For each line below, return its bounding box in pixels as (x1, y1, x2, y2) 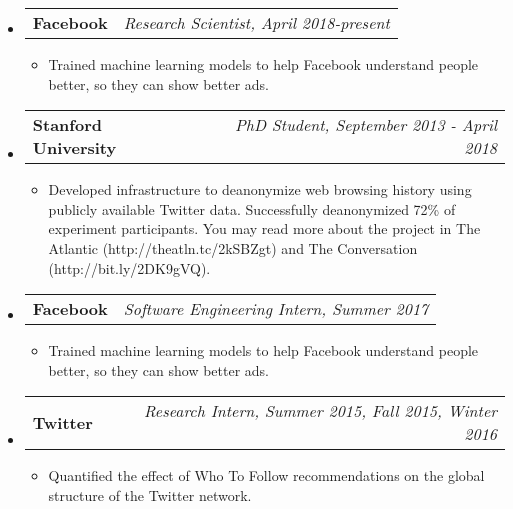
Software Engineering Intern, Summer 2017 (123, 297, 429, 321)
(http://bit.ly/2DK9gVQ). (48, 257, 211, 278)
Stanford (32, 113, 102, 137)
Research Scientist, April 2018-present (123, 11, 390, 34)
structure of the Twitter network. (48, 484, 252, 505)
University (32, 136, 117, 160)
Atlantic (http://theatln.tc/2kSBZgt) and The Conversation (48, 237, 418, 258)
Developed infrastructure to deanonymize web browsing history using (48, 179, 472, 200)
